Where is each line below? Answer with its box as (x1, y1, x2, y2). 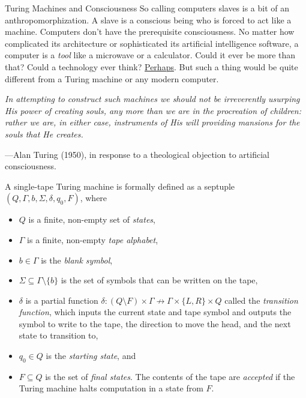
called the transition (224, 294, 298, 306)
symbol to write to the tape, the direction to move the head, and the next (19, 317, 291, 330)
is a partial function (25, 294, 98, 306)
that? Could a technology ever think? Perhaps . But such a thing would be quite (5, 60, 298, 73)
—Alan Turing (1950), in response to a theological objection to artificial (5, 148, 269, 160)
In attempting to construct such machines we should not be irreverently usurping (5, 92, 300, 105)
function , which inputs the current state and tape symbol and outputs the (19, 306, 292, 318)
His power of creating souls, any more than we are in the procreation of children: (5, 104, 302, 116)
